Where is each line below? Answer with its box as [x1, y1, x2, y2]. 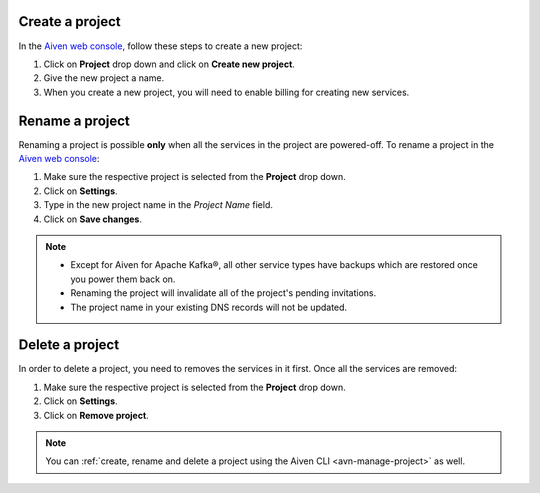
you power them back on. [70, 273, 176, 285]
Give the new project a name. [43, 72, 165, 84]
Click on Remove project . [43, 409, 149, 421]
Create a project [18, 13, 122, 30]
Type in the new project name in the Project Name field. [43, 199, 274, 211]
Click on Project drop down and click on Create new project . [43, 58, 295, 70]
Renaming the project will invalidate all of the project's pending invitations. [70, 287, 377, 299]
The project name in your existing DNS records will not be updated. [70, 301, 348, 313]
